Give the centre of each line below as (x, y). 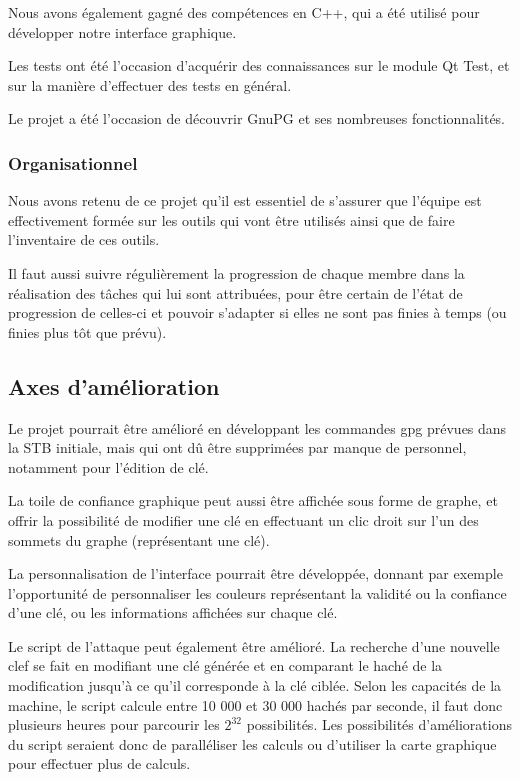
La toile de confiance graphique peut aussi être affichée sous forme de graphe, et (253, 500)
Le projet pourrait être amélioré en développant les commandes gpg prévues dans (257, 427)
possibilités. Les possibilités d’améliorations (379, 724)
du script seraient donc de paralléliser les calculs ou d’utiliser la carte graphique (252, 743)
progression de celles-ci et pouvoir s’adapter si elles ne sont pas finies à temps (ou (257, 312)
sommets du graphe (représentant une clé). (139, 539)
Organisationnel (73, 162)
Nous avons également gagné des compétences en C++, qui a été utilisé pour (244, 12)
